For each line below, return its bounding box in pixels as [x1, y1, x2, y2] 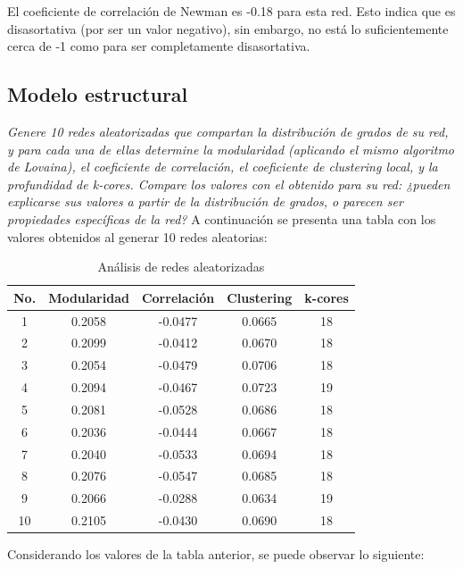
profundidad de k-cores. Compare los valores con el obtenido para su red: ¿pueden [7, 174, 451, 193]
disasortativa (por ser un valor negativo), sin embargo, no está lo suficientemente [7, 19, 449, 38]
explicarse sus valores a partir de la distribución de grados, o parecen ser [7, 192, 403, 211]
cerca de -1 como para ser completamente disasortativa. [7, 37, 310, 55]
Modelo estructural [7, 80, 188, 108]
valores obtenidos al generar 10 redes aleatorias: [7, 227, 268, 246]
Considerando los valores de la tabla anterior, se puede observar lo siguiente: [7, 545, 425, 564]
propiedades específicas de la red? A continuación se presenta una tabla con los [7, 209, 436, 228]
